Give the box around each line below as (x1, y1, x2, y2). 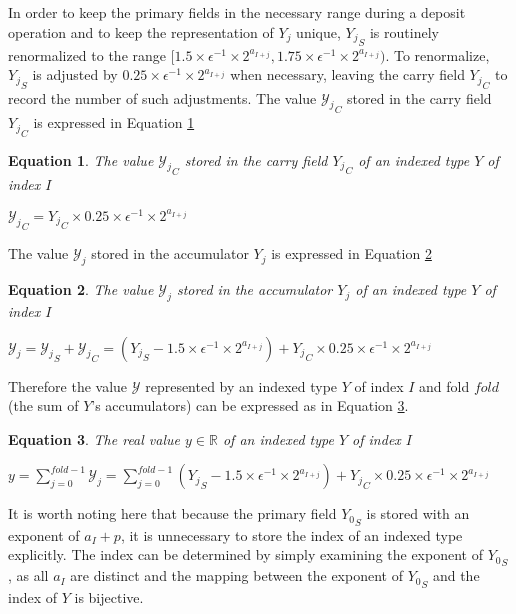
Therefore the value (8, 375, 128, 396)
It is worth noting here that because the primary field (8, 503, 337, 524)
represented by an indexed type (145, 375, 338, 396)
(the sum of (8, 395, 79, 416)
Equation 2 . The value (8, 279, 154, 300)
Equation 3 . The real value (8, 428, 180, 449)
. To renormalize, (385, 44, 490, 65)
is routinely (369, 21, 439, 42)
